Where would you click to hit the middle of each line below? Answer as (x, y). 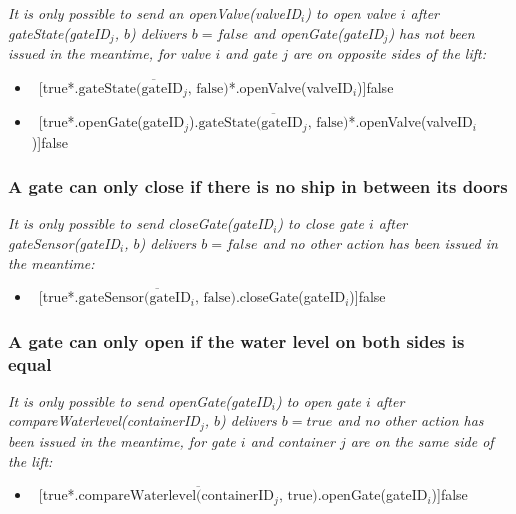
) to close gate (320, 223)
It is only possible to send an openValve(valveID (154, 13)
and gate (251, 53)
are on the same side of (422, 440)
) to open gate (318, 400)
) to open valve (350, 13)
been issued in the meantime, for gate (122, 440)
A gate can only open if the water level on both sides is (236, 340)
